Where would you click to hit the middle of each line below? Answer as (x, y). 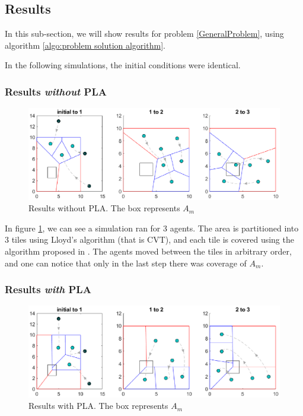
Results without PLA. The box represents (104, 208)
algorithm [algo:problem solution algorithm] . (85, 45)
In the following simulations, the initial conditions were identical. (123, 65)
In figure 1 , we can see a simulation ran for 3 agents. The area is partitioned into (152, 228)
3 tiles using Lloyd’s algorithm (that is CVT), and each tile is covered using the (149, 239)
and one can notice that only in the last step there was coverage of (126, 263)
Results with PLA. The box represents (98, 406)
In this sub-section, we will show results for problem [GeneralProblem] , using (144, 34)
